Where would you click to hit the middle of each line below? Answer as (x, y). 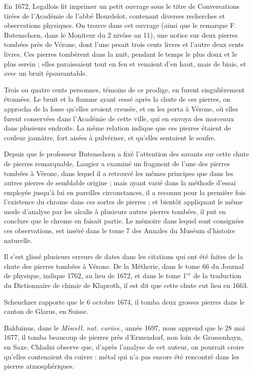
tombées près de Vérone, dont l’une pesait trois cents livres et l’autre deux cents (124, 44)
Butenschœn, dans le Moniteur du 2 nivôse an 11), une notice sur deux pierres (121, 34)
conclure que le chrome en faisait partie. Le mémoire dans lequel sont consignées (124, 221)
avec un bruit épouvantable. (46, 73)
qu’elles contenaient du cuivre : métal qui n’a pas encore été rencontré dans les (122, 356)
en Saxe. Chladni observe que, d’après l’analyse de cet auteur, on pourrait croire (124, 347)
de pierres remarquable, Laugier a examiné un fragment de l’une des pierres (117, 163)
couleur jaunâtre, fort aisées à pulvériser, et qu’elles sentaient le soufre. (110, 137)
